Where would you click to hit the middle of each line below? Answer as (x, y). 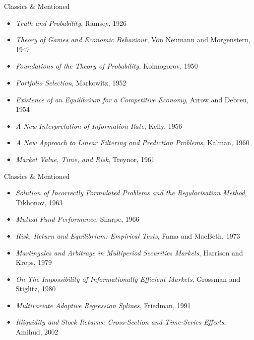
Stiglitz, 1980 (35, 289)
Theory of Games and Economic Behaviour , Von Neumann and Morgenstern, (133, 40)
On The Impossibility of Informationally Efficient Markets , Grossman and (128, 279)
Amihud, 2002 (37, 332)
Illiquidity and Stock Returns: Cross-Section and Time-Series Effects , (121, 322)
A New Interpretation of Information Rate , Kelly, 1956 (99, 126)
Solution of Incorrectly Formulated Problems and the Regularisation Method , (131, 193)
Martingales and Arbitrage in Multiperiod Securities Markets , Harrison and (129, 252)
